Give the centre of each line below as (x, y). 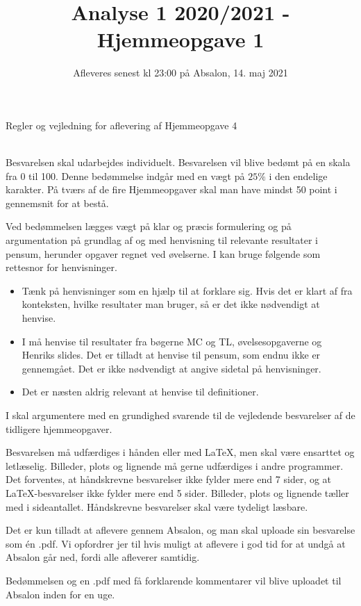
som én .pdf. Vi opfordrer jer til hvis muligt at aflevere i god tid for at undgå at (176, 543)
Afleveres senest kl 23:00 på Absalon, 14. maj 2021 (180, 73)
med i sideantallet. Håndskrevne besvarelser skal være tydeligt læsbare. (157, 506)
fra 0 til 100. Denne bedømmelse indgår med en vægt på (125, 175)
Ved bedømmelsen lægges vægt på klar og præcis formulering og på (149, 226)
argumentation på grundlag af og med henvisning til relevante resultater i (162, 240)
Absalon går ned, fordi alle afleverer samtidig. (103, 557)
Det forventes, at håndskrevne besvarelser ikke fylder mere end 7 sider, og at (169, 479)
